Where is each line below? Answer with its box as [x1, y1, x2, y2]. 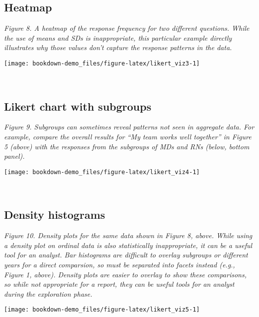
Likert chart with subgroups [4, 98, 152, 114]
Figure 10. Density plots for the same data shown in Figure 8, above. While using [4, 230, 253, 241]
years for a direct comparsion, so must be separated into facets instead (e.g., [4, 259, 235, 270]
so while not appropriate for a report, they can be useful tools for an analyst [4, 279, 235, 289]
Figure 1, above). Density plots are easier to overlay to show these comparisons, [4, 269, 247, 279]
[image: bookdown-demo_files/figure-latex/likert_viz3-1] [4, 60, 200, 67]
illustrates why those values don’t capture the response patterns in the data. [4, 42, 232, 53]
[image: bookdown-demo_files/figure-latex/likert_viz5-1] [4, 306, 200, 314]
